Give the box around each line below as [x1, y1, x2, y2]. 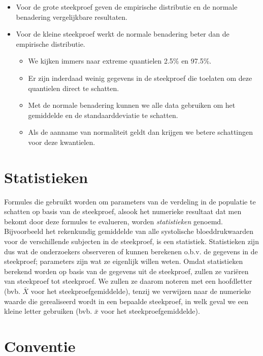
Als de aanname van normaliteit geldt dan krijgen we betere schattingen [28, 127, 253, 137]
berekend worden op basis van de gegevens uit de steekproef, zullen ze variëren [4, 265, 249, 276]
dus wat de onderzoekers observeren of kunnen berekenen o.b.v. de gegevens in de [4, 246, 258, 256]
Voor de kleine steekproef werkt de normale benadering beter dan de [16, 28, 229, 39]
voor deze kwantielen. [28, 136, 95, 147]
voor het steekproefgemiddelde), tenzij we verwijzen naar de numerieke [30, 286, 251, 296]
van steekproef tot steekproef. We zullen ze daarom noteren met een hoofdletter [4, 276, 252, 286]
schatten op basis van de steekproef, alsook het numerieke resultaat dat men [4, 206, 242, 217]
